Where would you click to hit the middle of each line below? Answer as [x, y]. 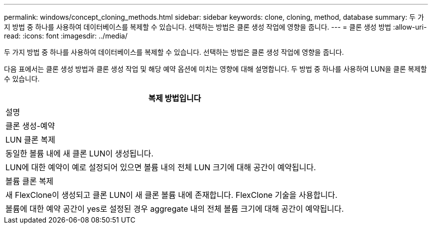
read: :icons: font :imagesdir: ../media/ [66, 36]
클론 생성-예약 [30, 126]
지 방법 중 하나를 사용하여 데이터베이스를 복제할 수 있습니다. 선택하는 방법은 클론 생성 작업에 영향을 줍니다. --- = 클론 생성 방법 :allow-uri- [216, 27]
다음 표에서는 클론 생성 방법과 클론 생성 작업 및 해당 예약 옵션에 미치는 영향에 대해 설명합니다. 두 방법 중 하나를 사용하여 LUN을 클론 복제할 [216, 69]
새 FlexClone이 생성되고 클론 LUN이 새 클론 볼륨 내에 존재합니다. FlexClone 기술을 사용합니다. [172, 195]
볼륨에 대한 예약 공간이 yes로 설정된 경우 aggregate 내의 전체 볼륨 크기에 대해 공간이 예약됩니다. [175, 209]
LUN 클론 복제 [30, 140]
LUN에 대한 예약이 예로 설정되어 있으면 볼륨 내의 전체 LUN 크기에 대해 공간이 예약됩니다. [161, 167]
